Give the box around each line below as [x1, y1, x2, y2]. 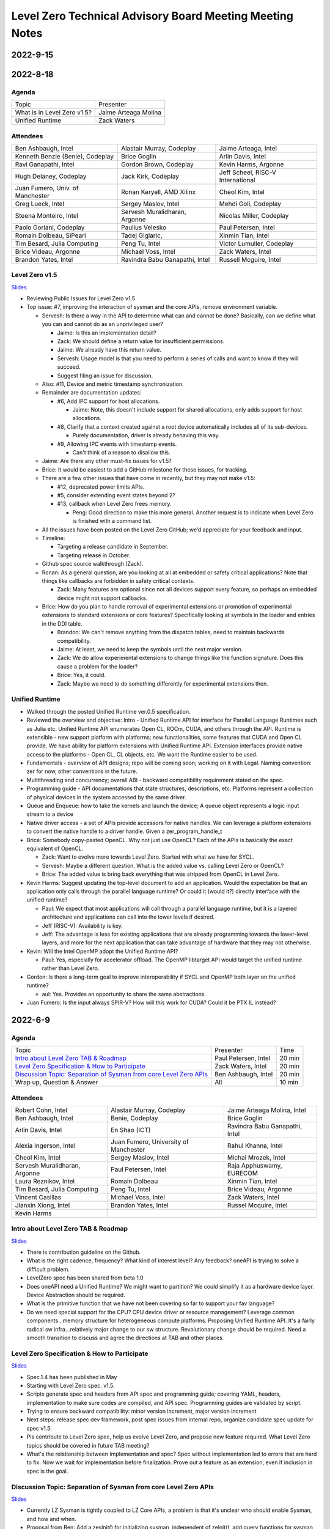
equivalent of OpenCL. [26, 845, 84, 852]
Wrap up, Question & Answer [15, 1078, 98, 1087]
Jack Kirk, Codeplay [121, 172, 180, 180]
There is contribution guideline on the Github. [26, 1248, 141, 1256]
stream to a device [26, 810, 73, 818]
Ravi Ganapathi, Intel [15, 160, 75, 168]
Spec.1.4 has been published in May [26, 1373, 117, 1380]
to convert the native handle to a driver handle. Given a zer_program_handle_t [26, 827, 222, 835]
